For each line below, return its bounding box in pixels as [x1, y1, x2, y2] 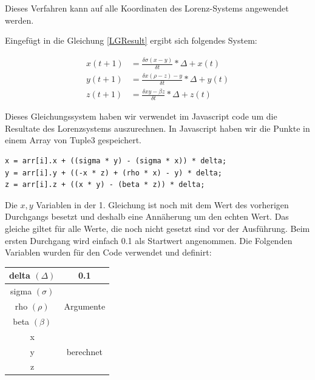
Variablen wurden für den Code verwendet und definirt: [5, 246, 212, 259]
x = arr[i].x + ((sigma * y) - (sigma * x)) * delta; [5, 157, 227, 166]
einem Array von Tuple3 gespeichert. [5, 134, 141, 146]
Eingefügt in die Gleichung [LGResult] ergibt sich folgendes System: [5, 34, 257, 47]
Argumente [64, 300, 106, 313]
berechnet [66, 345, 103, 358]
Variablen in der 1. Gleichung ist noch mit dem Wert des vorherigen [36, 198, 289, 211]
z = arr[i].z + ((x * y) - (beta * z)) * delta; [5, 180, 205, 189]
